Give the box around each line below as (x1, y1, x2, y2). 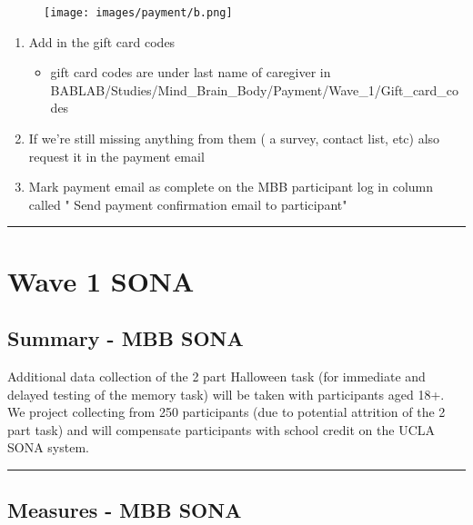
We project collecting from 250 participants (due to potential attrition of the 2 (7, 402, 446, 421)
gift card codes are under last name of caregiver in (50, 63, 331, 82)
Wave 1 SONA (7, 262, 195, 299)
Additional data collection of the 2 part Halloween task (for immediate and (7, 366, 426, 385)
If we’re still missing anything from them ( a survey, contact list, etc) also (28, 129, 440, 148)
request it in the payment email (28, 146, 205, 165)
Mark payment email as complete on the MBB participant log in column (28, 177, 434, 196)
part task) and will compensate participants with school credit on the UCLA (7, 420, 436, 439)
